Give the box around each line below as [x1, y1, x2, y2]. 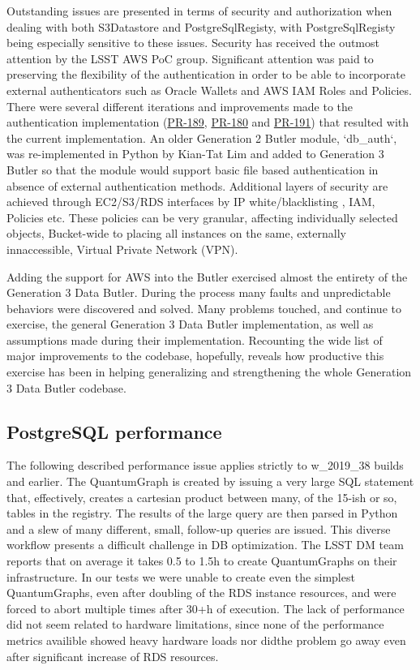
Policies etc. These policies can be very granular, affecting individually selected [6, 208, 398, 225]
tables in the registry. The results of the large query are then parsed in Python [6, 505, 398, 522]
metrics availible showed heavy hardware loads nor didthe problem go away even [6, 631, 406, 648]
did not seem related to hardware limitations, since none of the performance [6, 616, 384, 633]
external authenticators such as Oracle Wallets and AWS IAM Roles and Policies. [6, 81, 412, 98]
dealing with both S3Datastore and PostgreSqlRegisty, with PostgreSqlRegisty [6, 18, 396, 35]
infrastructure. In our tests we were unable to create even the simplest [6, 568, 355, 585]
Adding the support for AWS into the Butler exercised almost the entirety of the [6, 268, 408, 285]
